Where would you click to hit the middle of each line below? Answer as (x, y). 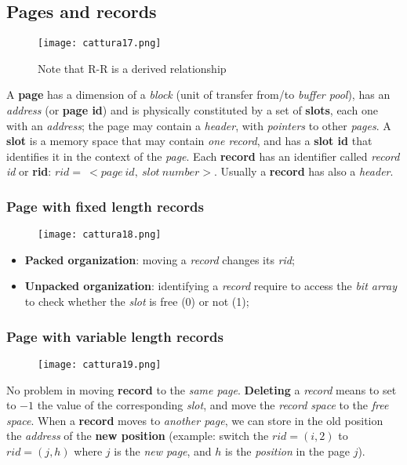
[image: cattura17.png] (100, 44)
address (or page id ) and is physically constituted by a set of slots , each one (192, 110)
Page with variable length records (115, 336)
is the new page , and (163, 450)
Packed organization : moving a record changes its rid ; (160, 259)
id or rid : (29, 171)
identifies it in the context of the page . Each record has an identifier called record (203, 156)
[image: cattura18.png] (100, 235)
